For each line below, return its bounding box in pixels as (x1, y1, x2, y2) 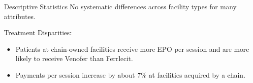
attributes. (4, 11, 35, 21)
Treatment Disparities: (4, 27, 72, 38)
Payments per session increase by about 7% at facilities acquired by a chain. (15, 69, 246, 80)
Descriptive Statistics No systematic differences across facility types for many (4, 1, 237, 11)
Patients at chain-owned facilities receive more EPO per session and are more (15, 43, 249, 54)
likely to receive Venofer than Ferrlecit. (15, 53, 133, 63)
